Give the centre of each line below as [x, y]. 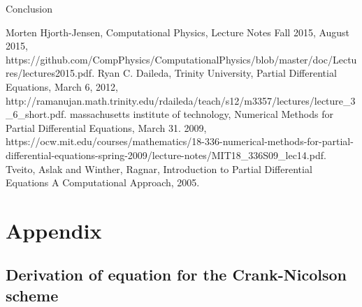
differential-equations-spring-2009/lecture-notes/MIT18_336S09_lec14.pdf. [166, 155]
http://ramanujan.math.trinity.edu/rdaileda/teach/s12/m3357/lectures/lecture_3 [181, 100]
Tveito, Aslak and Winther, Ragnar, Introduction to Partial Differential [159, 169]
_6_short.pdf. [36, 114]
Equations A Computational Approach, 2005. [103, 182]
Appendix [54, 230]
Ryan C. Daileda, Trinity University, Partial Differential [217, 73]
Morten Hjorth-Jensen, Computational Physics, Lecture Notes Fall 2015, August [178, 32]
